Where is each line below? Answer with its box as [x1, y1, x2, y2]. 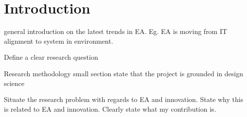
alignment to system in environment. [4, 35, 113, 46]
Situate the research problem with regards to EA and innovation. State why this [4, 94, 244, 104]
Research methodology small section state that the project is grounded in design [4, 68, 243, 78]
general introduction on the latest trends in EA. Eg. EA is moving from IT [4, 26, 228, 36]
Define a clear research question [4, 52, 98, 62]
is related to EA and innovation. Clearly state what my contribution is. [4, 103, 216, 114]
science [4, 78, 25, 88]
